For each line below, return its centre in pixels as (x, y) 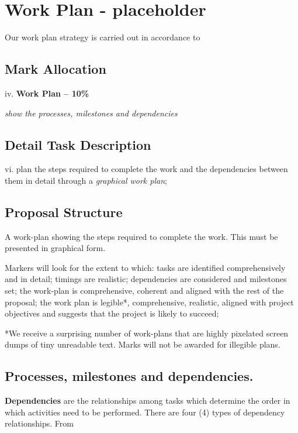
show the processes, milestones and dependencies (91, 113)
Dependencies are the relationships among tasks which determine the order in (148, 401)
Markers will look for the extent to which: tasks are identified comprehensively (145, 267)
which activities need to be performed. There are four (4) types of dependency (145, 412)
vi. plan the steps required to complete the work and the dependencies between (146, 169)
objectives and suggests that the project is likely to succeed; (112, 313)
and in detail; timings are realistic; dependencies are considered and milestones (146, 279)
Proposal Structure (64, 212)
